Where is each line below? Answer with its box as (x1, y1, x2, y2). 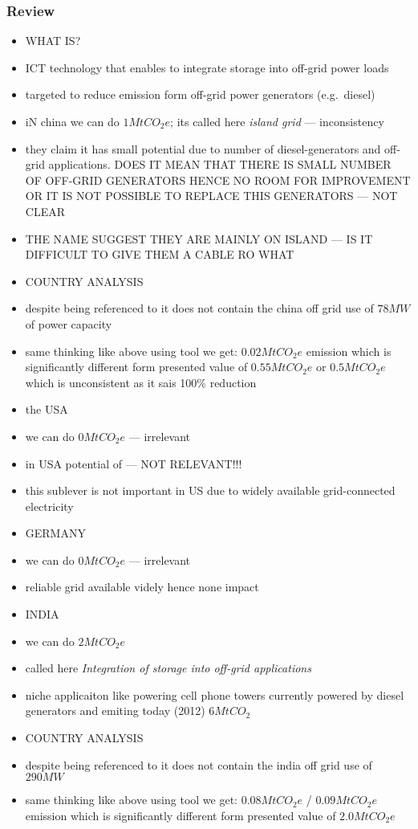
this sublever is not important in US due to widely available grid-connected (25, 482, 396, 499)
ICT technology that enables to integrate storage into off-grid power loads (25, 59, 389, 76)
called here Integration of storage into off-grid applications (25, 660, 311, 676)
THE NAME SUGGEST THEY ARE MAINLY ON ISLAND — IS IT (25, 230, 373, 247)
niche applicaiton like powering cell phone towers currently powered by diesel (25, 686, 404, 703)
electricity (25, 497, 74, 514)
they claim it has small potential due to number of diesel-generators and (25, 140, 381, 157)
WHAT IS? (25, 32, 81, 49)
